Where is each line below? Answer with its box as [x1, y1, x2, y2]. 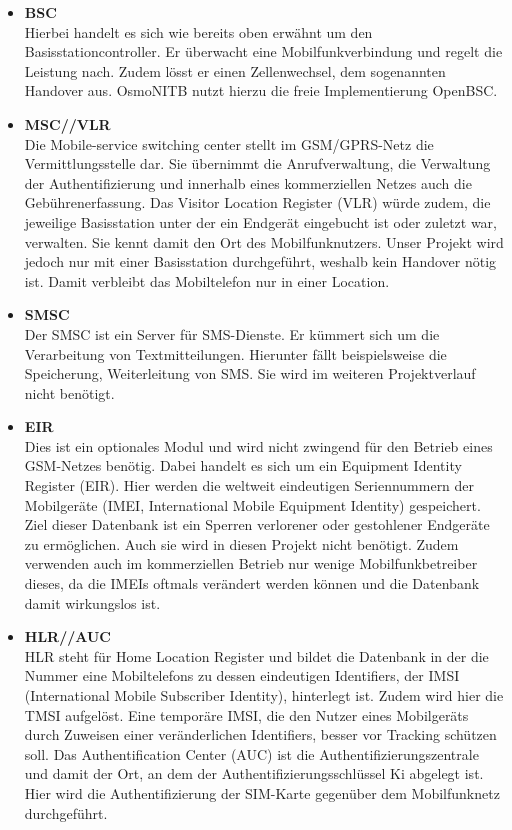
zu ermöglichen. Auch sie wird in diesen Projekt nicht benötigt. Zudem [24, 533, 459, 554]
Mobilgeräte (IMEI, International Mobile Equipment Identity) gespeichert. [24, 494, 481, 515]
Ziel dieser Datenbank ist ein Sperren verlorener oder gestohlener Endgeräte [24, 514, 490, 535]
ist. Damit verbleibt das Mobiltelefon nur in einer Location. [24, 270, 390, 291]
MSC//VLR [24, 113, 111, 134]
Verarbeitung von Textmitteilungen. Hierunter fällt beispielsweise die [24, 343, 447, 364]
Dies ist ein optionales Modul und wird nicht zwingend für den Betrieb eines [24, 435, 493, 456]
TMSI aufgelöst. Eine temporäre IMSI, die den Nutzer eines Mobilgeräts [24, 704, 469, 725]
